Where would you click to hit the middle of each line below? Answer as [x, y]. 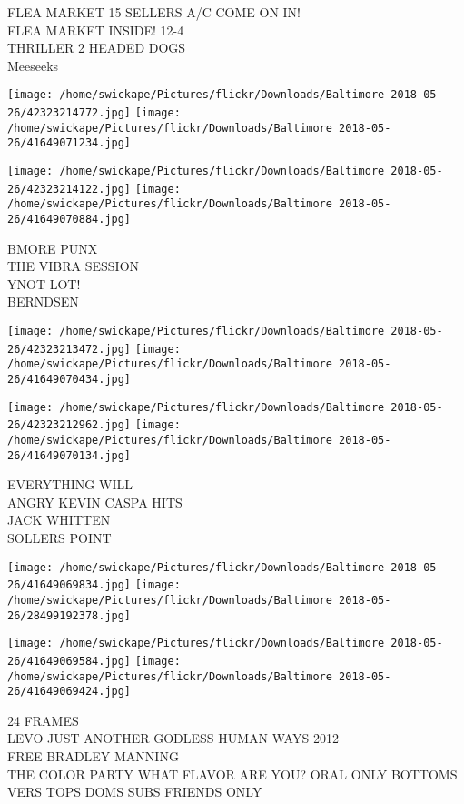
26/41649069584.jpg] [69, 661]
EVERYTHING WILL [70, 484]
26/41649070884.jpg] [69, 219]
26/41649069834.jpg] [69, 585]
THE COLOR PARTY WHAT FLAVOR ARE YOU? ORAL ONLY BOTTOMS [232, 774]
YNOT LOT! [44, 283]
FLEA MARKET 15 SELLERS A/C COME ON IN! [154, 12]
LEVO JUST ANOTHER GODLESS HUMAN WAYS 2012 [173, 738]
